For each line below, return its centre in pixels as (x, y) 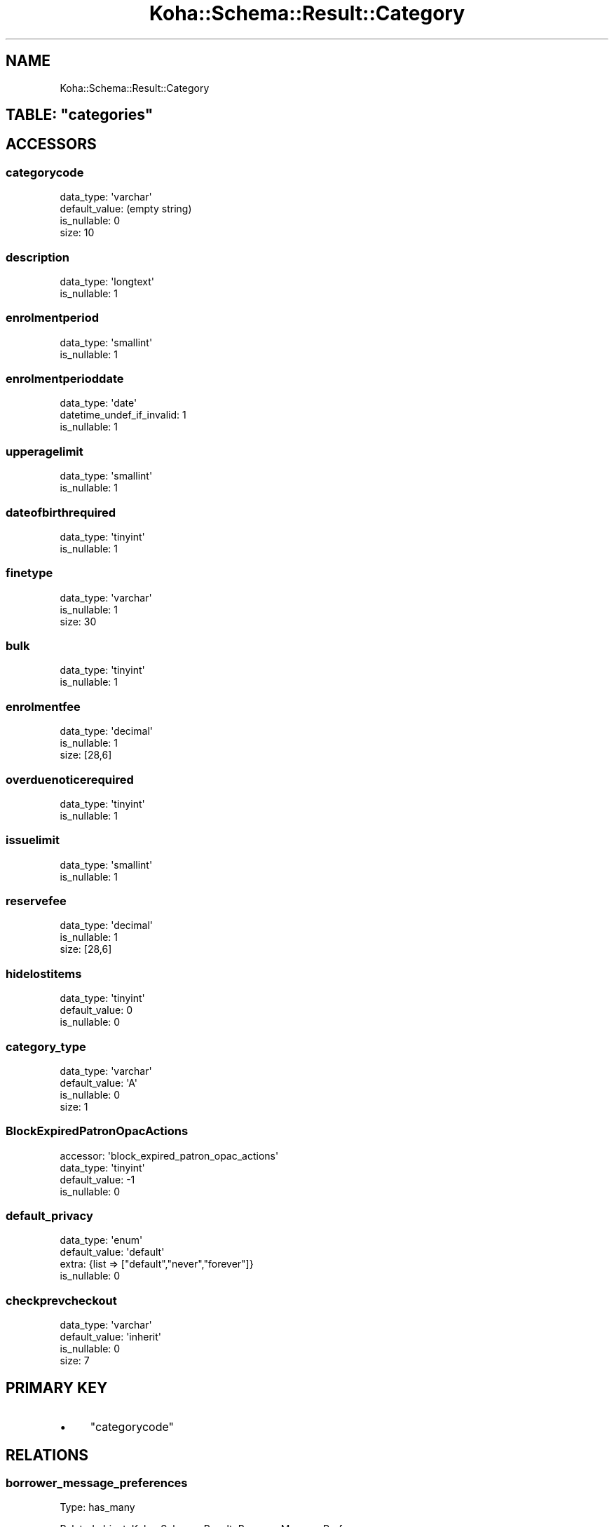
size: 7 (75, 1361)
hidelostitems (44, 973)
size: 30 (78, 621)
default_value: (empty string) (126, 209)
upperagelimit (45, 451)
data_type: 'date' (98, 403)
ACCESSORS (51, 144)
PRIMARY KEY (57, 1387)
